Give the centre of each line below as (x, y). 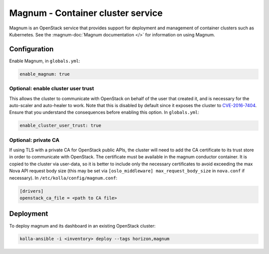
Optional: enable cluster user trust (52, 89)
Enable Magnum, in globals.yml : (45, 61)
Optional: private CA (34, 140)
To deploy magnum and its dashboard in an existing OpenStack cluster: (82, 226)
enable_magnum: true (45, 74)
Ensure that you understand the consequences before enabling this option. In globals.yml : (104, 113)
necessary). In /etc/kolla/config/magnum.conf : (63, 178)
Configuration (31, 49)
